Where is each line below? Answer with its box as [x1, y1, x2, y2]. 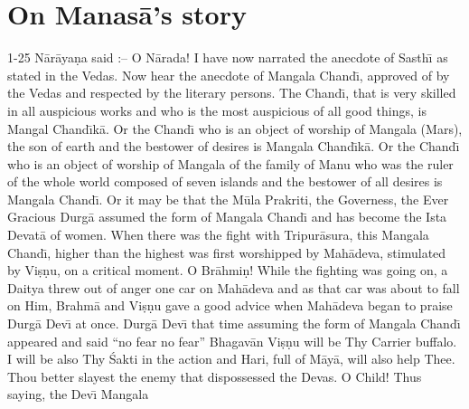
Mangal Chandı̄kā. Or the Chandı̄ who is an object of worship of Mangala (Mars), [7, 119, 463, 138]
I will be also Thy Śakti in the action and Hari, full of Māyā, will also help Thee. [7, 349, 455, 368]
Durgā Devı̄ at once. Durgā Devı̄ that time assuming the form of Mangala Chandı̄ [7, 314, 461, 333]
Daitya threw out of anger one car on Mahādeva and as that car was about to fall [7, 278, 460, 297]
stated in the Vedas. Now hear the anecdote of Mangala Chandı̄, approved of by [7, 65, 450, 84]
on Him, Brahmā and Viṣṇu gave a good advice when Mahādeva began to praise [7, 296, 453, 315]
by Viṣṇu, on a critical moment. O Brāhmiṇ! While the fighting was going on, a [7, 261, 448, 280]
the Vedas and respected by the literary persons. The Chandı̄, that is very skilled [7, 83, 456, 102]
